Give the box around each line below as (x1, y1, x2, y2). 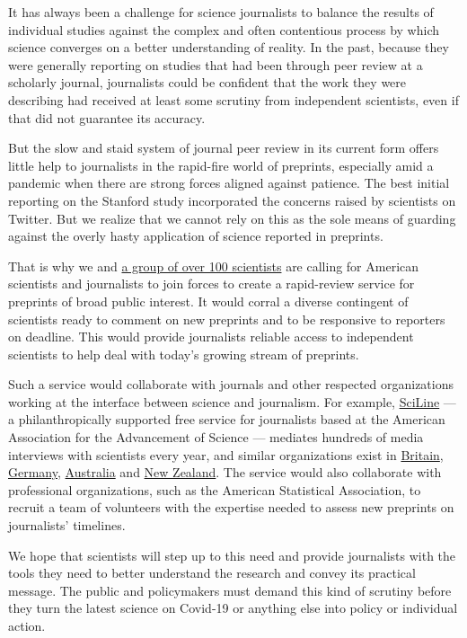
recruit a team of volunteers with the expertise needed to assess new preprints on (8, 498, 454, 517)
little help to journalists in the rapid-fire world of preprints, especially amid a (8, 155, 434, 174)
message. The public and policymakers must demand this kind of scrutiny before (8, 580, 452, 599)
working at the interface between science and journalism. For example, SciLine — (8, 392, 456, 411)
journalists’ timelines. (8, 516, 126, 535)
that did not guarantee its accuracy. (8, 108, 206, 127)
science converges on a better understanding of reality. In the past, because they (8, 38, 449, 57)
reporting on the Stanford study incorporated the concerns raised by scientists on (8, 191, 456, 209)
